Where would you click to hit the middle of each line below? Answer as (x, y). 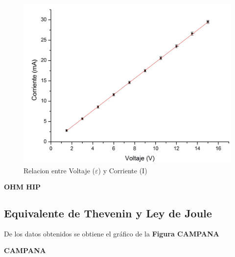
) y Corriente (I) (123, 170)
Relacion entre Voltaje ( (59, 170)
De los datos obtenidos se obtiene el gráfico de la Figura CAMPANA (112, 234)
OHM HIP (23, 187)
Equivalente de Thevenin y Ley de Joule (108, 213)
